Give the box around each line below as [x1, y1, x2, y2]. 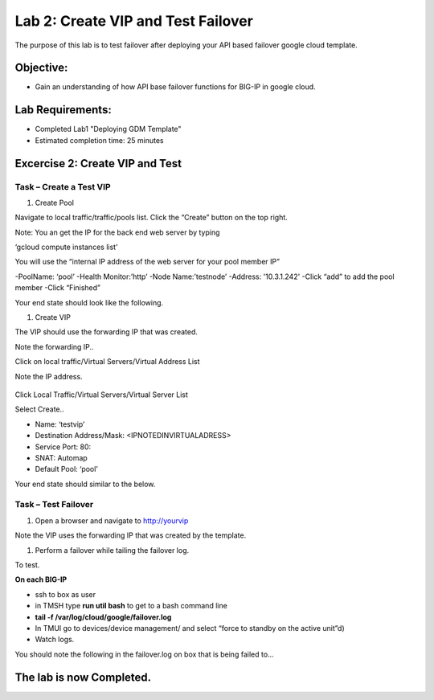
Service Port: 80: [35, 442, 92, 452]
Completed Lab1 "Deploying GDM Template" [35, 125, 182, 134]
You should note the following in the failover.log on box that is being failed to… [14, 649, 274, 659]
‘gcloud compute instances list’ [14, 242, 118, 252]
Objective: [14, 61, 68, 75]
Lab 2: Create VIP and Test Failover [14, 12, 253, 30]
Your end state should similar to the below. [14, 479, 156, 489]
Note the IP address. [14, 371, 84, 381]
